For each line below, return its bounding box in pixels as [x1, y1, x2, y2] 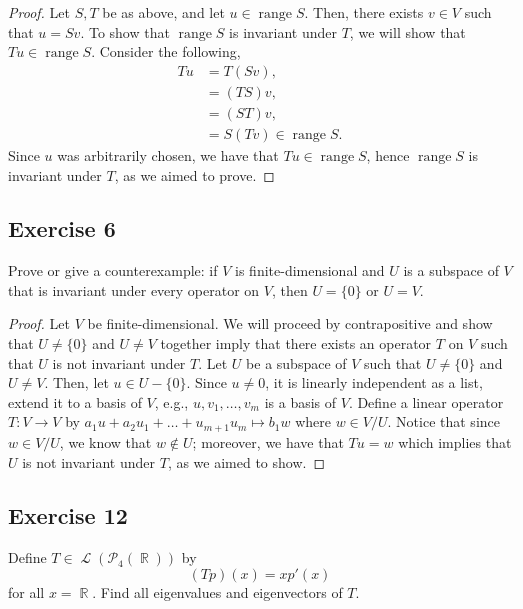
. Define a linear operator [348, 391, 504, 412]
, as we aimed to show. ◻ [167, 451, 326, 472]
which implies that [398, 431, 512, 452]
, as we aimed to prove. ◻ [114, 164, 275, 185]
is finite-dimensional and [235, 260, 385, 281]
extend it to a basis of [8, 391, 142, 412]
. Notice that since [387, 411, 500, 432]
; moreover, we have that [192, 431, 344, 452]
